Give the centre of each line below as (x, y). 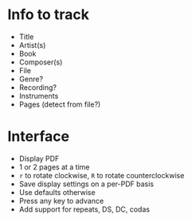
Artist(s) (32, 45)
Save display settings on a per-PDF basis (86, 184)
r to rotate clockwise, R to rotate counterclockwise (102, 175)
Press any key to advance (61, 201)
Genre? (31, 79)
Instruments (39, 95)
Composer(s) (41, 62)
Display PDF (39, 158)
